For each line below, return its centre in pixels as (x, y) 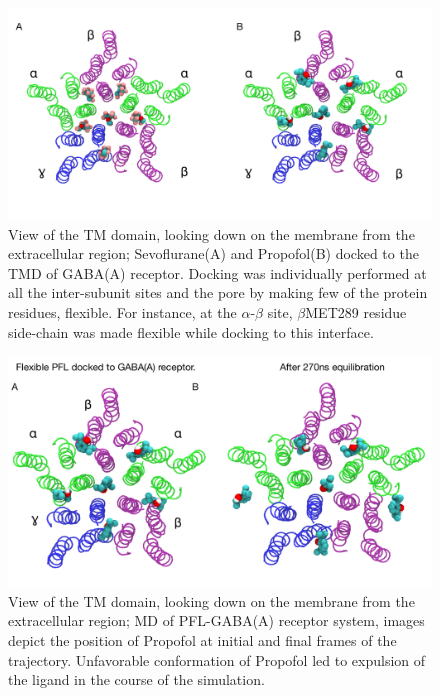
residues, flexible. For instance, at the (122, 311)
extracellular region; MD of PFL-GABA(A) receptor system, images (216, 620)
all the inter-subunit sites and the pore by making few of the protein (218, 292)
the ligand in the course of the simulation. (136, 679)
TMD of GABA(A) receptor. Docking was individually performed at (217, 272)
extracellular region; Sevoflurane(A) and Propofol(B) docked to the (213, 253)
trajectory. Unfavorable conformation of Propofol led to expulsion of (217, 659)
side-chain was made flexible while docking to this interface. (191, 331)
